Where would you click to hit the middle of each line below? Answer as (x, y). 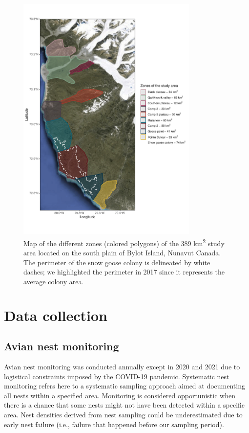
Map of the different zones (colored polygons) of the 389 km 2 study (124, 242)
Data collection (56, 315)
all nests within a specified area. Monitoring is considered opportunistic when (120, 395)
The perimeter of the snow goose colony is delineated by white (117, 262)
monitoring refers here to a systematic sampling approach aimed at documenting (124, 386)
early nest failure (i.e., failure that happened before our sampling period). (114, 424)
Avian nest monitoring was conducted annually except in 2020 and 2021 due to (122, 367)
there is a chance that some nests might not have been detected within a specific (124, 405)
